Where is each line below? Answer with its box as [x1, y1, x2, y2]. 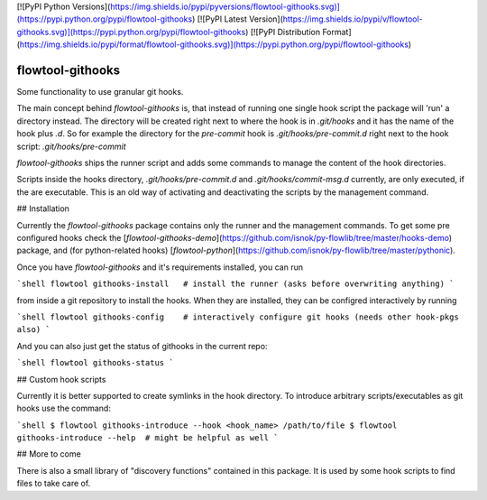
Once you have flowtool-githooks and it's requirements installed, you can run [16, 262, 304, 273]
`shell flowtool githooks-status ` [16, 357, 175, 368]
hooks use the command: [16, 403, 112, 414]
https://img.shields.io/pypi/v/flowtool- [282, 14, 423, 24]
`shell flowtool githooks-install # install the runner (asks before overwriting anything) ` [16, 279, 455, 289]
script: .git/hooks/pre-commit [16, 141, 126, 152]
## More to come [16, 449, 81, 459]
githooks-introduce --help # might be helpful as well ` [16, 433, 279, 443]
